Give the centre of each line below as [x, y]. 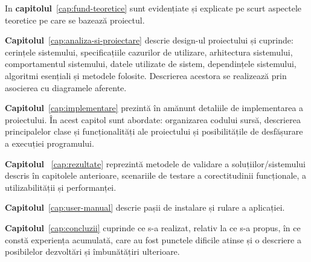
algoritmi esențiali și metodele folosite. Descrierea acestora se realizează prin [146, 75]
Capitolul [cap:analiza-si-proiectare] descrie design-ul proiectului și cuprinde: [149, 40]
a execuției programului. [50, 143]
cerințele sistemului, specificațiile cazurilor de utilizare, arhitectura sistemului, [149, 52]
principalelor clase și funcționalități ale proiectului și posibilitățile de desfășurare [154, 131]
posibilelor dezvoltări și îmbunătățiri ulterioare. [92, 251]
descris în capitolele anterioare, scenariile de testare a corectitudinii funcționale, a [156, 175]
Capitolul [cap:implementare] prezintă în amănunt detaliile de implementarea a [154, 108]
